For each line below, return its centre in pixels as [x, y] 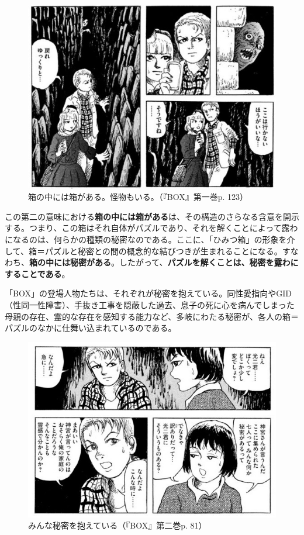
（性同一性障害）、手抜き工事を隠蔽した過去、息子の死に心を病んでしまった [150, 304]
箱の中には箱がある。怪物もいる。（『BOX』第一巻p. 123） [138, 197]
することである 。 [37, 273]
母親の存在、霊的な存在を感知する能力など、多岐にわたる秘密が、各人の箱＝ [152, 316]
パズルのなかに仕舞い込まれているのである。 [91, 328]
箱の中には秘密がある [70, 262]
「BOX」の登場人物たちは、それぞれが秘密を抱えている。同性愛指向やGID [148, 293]
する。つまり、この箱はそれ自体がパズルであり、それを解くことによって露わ [151, 228]
